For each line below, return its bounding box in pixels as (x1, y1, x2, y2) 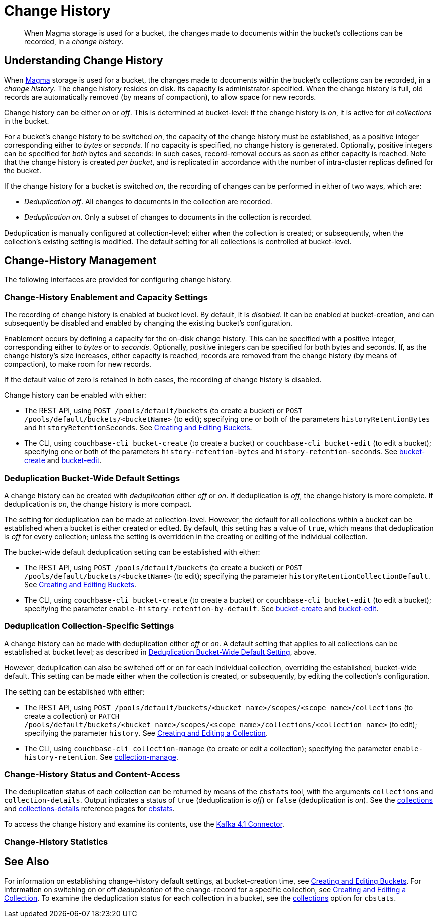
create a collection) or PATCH (24, 711, 120, 720)
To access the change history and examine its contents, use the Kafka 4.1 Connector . (4, 820, 285, 829)
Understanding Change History (4, 54, 163, 67)
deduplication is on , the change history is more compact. (4, 499, 192, 508)
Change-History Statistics (4, 836, 108, 847)
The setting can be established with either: (4, 687, 145, 696)
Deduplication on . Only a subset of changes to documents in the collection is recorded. (24, 212, 312, 221)
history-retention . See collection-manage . (24, 752, 178, 761)
